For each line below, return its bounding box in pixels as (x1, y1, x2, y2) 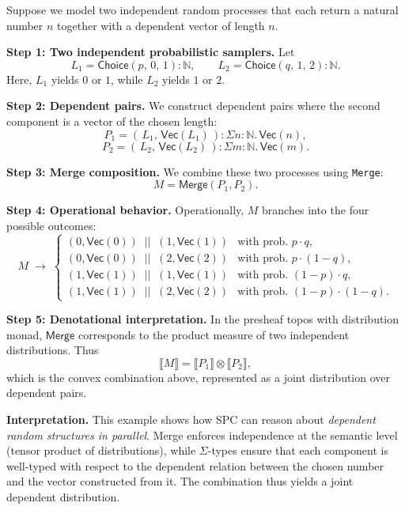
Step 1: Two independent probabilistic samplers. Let (6, 43, 295, 60)
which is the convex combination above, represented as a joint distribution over (6, 368, 391, 385)
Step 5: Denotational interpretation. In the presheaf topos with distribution (6, 311, 399, 327)
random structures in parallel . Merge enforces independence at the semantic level (6, 426, 398, 443)
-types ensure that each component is (207, 442, 388, 459)
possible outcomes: (6, 217, 97, 233)
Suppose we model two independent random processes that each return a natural (6, 2, 399, 17)
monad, (6, 326, 43, 342)
